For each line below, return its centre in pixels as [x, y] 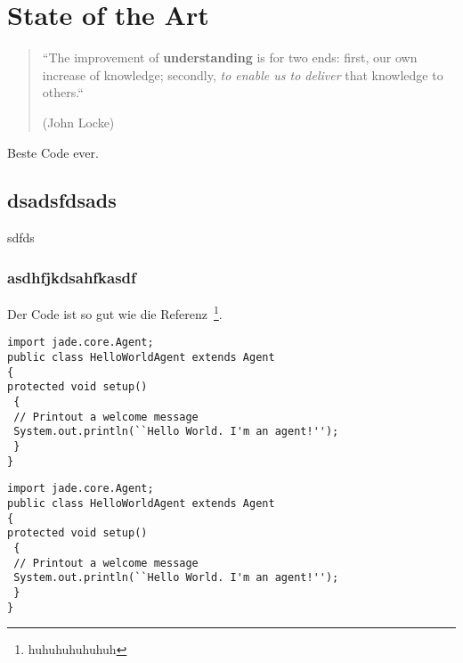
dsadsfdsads [62, 200]
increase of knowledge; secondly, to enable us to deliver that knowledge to [243, 74]
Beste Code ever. [53, 152]
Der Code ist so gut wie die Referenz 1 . [115, 312]
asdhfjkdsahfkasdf [72, 277]
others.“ [63, 92]
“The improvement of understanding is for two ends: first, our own [230, 57]
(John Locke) [78, 122]
